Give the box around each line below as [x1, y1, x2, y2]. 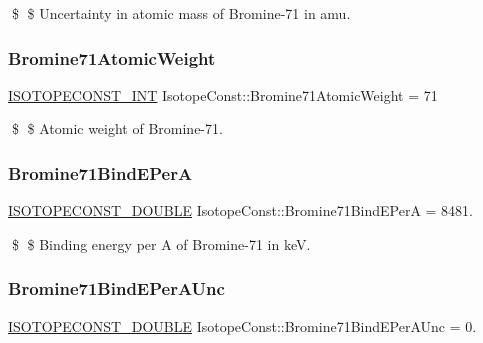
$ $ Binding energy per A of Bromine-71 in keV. [11, 233, 311, 254]
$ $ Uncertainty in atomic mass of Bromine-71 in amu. [11, 3, 351, 23]
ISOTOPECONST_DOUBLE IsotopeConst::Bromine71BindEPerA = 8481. [8, 200, 474, 221]
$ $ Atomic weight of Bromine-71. [11, 118, 223, 139]
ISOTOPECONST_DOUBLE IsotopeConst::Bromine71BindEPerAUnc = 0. [8, 315, 477, 336]
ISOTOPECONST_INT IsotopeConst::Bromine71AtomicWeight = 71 [8, 84, 438, 105]
